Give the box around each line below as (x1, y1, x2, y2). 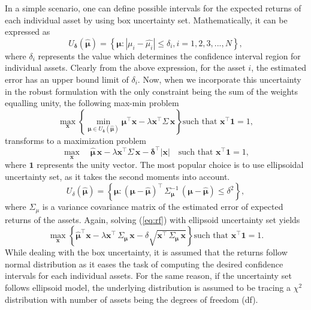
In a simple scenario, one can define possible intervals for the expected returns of (5, 2, 301, 14)
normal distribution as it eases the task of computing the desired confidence (5, 257, 283, 270)
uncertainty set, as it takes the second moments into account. (5, 170, 230, 182)
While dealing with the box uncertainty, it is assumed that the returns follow (5, 246, 288, 258)
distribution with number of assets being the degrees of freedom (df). (5, 293, 258, 305)
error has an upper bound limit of (5, 73, 129, 85)
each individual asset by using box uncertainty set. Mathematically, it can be (5, 13, 288, 26)
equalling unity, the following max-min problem (5, 97, 179, 109)
